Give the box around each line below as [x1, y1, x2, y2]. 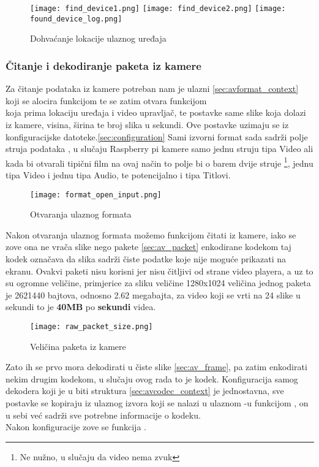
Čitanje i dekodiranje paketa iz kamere [6, 58, 201, 73]
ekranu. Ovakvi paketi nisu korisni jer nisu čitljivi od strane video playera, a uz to [6, 264, 313, 277]
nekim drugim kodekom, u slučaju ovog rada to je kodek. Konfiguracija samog [6, 372, 298, 385]
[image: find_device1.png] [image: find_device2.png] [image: [30, 4, 286, 13]
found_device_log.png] [30, 14, 122, 23]
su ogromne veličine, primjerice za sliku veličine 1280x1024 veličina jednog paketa [6, 276, 311, 289]
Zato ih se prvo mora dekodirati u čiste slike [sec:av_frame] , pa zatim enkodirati [6, 360, 307, 373]
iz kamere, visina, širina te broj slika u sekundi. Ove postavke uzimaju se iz [6, 118, 289, 131]
